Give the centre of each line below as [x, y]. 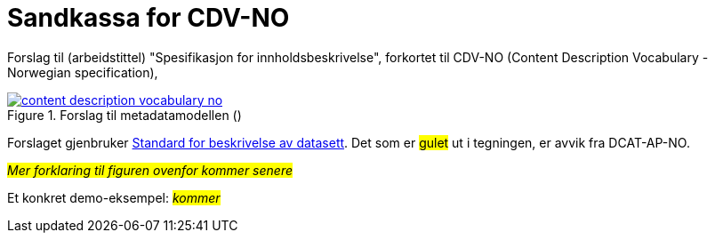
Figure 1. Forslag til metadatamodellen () [125, 115]
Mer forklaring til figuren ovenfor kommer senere [150, 170]
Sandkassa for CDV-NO [149, 18]
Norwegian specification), [83, 72]
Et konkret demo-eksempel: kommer [114, 197]
